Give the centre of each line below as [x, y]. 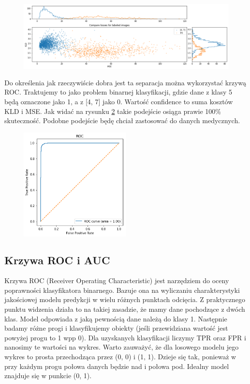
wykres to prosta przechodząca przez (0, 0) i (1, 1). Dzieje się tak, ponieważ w [120, 356]
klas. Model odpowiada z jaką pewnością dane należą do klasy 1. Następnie [116, 318]
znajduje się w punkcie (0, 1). [48, 376]
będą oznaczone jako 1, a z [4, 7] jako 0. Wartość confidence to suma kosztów [119, 101]
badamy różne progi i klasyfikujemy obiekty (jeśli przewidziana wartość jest [116, 328]
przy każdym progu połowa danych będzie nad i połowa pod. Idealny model [117, 366]
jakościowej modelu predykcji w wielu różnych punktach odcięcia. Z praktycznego [125, 299]
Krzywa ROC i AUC [57, 260]
